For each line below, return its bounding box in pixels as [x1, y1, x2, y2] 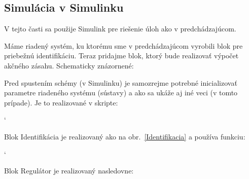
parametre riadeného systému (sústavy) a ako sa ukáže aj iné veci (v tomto [4, 87, 238, 98]
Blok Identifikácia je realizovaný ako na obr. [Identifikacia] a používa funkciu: [4, 131, 245, 141]
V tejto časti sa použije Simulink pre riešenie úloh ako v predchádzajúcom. [4, 23, 236, 34]
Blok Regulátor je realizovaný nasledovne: [4, 165, 134, 176]
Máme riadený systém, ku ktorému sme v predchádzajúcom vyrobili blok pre [4, 40, 243, 51]
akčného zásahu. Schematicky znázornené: [4, 60, 134, 70]
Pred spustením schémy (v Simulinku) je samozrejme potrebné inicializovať [4, 77, 237, 88]
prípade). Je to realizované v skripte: [4, 97, 118, 108]
